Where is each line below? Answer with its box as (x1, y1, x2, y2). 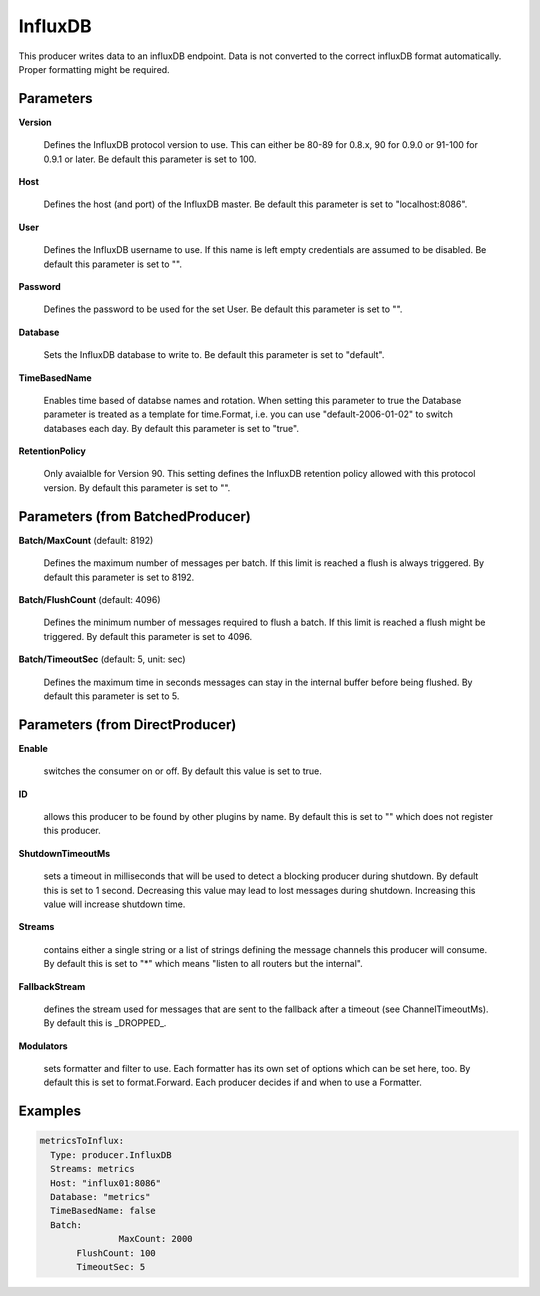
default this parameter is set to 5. (43, 690, 180, 702)
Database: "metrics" (50, 1191, 151, 1203)
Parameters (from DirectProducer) (18, 716, 237, 733)
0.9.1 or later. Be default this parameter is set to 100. (43, 153, 257, 165)
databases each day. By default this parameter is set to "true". (43, 422, 300, 434)
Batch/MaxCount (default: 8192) (18, 534, 154, 546)
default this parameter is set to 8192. (43, 571, 195, 583)
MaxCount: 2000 (118, 1233, 194, 1245)
